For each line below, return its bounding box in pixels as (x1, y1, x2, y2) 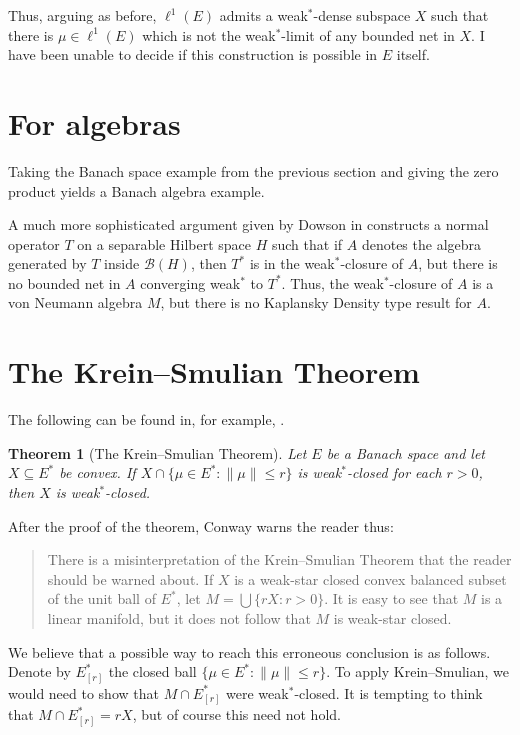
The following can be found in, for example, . (8, 409, 285, 430)
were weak (226, 682, 289, 703)
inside (104, 253, 140, 274)
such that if (271, 233, 343, 254)
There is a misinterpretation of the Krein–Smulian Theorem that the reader (47, 549, 512, 570)
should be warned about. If (47, 568, 214, 589)
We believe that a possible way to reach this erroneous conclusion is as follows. (8, 641, 491, 662)
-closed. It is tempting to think (294, 682, 483, 703)
